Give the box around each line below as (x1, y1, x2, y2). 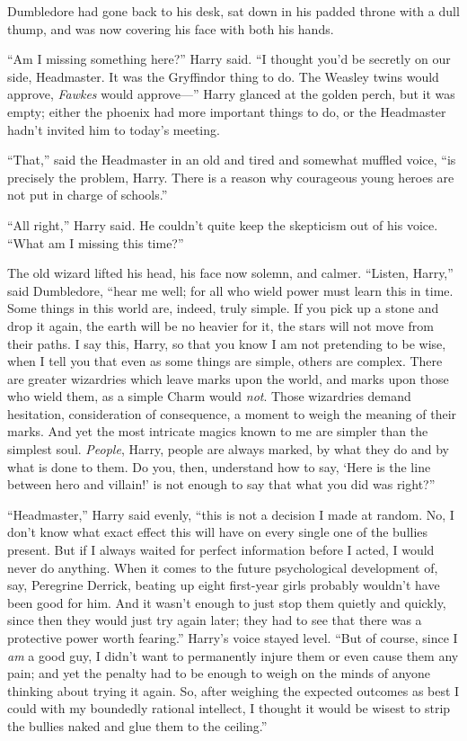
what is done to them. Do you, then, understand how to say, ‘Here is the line (7, 457, 431, 476)
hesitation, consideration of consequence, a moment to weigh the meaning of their (7, 404, 457, 423)
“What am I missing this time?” (7, 233, 184, 252)
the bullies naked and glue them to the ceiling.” (7, 716, 268, 735)
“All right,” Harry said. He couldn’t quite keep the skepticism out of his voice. (7, 215, 438, 234)
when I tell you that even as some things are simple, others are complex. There (7, 352, 443, 370)
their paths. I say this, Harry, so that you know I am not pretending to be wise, (7, 334, 446, 353)
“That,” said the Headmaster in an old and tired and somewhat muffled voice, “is (7, 150, 456, 169)
